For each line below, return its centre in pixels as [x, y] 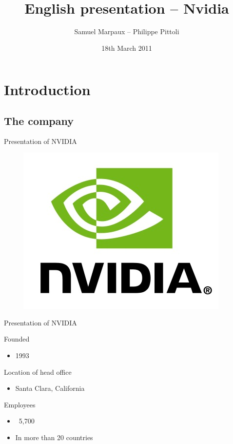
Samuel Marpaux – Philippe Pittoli [127, 31]
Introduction [47, 90]
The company [39, 120]
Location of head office [38, 372]
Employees [20, 404]
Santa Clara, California [50, 388]
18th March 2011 [127, 48]
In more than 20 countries [54, 437]
